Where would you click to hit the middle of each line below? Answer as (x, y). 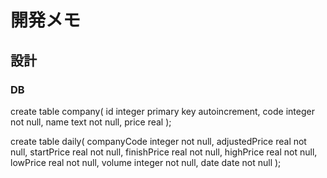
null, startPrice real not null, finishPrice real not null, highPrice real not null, (164, 152)
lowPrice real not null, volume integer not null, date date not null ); (146, 162)
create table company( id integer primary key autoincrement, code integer (162, 111)
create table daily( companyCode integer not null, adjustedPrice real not (158, 141)
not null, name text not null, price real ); (91, 122)
